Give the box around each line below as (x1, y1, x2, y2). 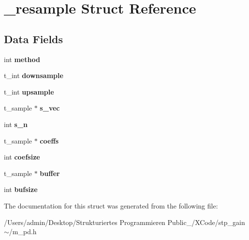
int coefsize (4, 152, 40, 162)
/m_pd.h (9, 226, 37, 237)
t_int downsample (4, 70, 63, 80)
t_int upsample (4, 86, 54, 96)
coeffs (40, 135, 59, 145)
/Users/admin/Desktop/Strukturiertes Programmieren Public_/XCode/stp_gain (4, 217, 245, 227)
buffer (40, 168, 60, 178)
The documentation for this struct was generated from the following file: (4, 200, 218, 210)
